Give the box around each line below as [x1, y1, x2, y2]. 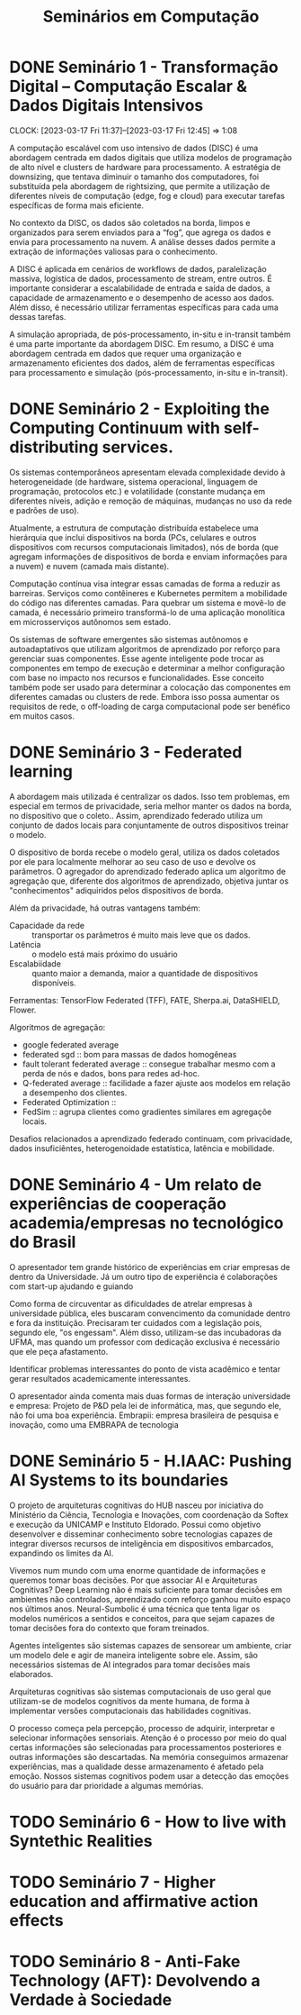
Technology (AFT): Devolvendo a [9, 1971, 261, 1992]
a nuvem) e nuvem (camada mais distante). [9, 560, 170, 571]
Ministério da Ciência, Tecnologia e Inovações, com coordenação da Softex [9, 1509, 289, 1520]
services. [102, 437, 173, 458]
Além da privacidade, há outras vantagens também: [9, 903, 200, 913]
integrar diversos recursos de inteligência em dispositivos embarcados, [9, 1538, 274, 1548]
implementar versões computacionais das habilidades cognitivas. [9, 1705, 252, 1716]
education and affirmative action [9, 1892, 259, 1911]
